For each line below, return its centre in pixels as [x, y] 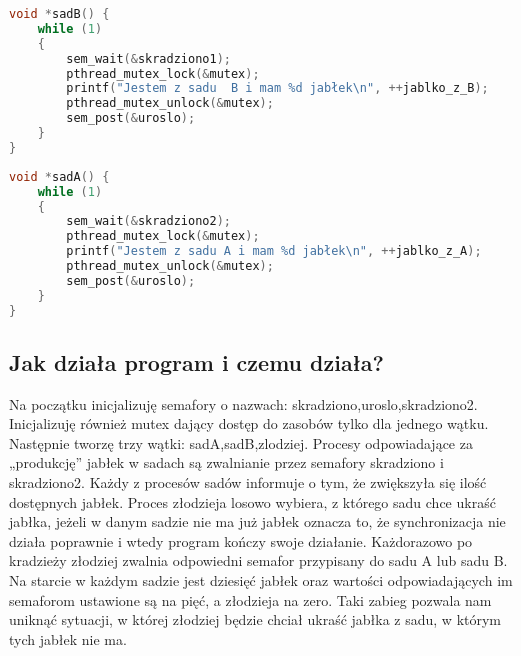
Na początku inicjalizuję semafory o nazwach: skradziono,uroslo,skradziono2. [243, 403]
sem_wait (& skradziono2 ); [148, 221]
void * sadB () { [59, 14]
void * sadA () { [59, 176]
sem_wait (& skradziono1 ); [148, 58]
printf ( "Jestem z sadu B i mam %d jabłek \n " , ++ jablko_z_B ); [277, 88]
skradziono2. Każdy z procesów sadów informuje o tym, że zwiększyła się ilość [248, 482]
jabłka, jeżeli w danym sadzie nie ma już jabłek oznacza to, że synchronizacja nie [257, 521]
